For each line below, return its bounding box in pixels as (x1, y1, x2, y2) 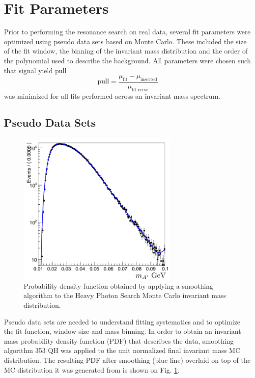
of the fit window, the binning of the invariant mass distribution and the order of (4, 46, 248, 56)
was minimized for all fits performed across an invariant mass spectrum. (4, 90, 221, 101)
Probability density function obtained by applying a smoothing (24, 280, 213, 291)
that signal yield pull (4, 65, 67, 75)
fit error (132, 87, 148, 92)
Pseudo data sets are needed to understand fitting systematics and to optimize (4, 316, 241, 326)
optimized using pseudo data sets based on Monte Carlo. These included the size (4, 36, 247, 46)
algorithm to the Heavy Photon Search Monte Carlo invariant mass (24, 290, 226, 300)
